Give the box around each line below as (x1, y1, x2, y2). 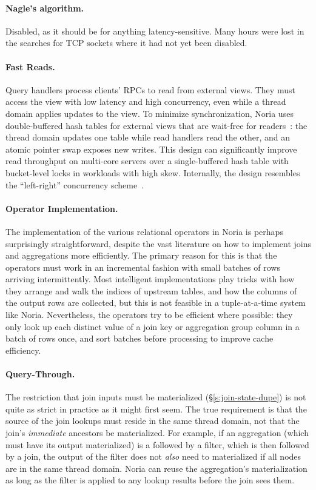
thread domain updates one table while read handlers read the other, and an (5, 131, 290, 144)
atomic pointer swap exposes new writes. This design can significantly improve (5, 142, 297, 155)
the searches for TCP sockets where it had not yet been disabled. (5, 36, 247, 49)
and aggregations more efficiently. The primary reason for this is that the (5, 249, 277, 262)
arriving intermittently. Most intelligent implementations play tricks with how (5, 273, 295, 285)
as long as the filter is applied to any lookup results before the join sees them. (5, 474, 295, 486)
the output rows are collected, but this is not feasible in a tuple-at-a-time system (5, 296, 306, 309)
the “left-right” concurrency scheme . (5, 178, 144, 191)
